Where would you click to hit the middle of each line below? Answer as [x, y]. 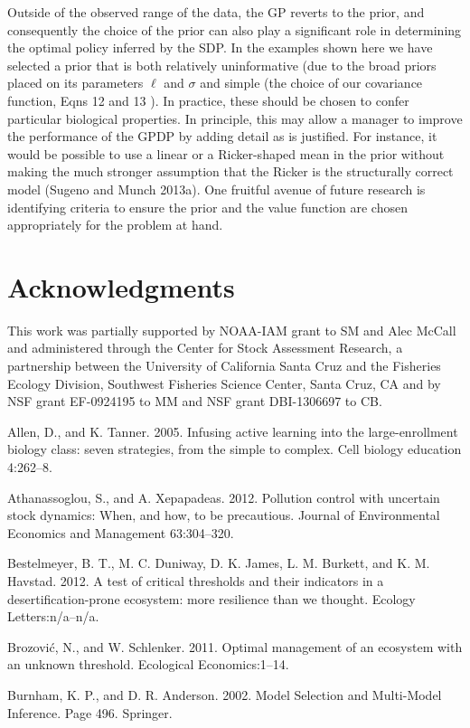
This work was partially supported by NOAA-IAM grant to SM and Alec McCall [232, 330]
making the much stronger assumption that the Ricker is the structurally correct [230, 171]
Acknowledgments [121, 286]
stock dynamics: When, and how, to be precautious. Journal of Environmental [224, 515]
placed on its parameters [75, 83]
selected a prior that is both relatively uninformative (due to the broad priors [222, 65]
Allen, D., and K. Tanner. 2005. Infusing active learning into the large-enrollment [233, 431]
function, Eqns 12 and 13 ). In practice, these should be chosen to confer [208, 100]
